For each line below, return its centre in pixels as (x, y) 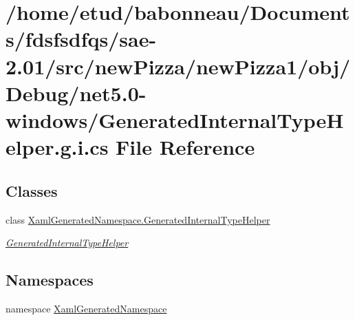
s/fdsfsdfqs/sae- (81, 39)
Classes (32, 190)
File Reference (185, 147)
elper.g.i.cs (57, 147)
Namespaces (50, 280)
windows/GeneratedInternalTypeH (175, 119)
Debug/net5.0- (76, 93)
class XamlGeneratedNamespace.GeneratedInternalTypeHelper (138, 219)
